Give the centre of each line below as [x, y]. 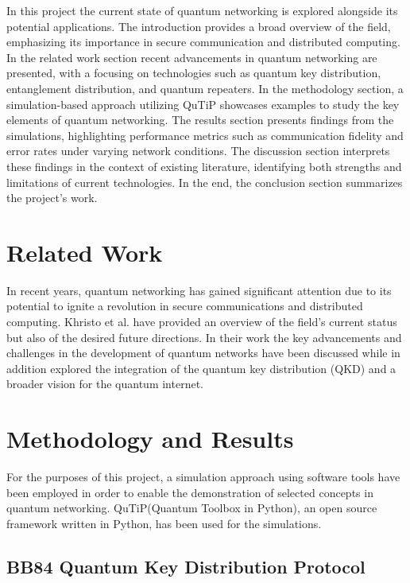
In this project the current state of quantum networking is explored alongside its [202, 10]
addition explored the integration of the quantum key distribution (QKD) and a [201, 368]
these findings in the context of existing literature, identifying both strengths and [204, 166]
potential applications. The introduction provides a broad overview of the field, [199, 26]
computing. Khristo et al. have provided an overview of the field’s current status [202, 322]
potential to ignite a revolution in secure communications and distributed [185, 306]
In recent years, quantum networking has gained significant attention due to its [199, 290]
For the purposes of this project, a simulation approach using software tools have [203, 477]
